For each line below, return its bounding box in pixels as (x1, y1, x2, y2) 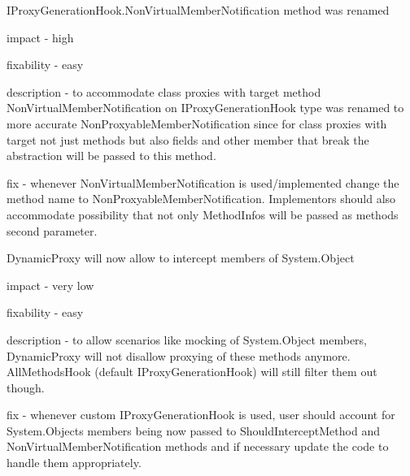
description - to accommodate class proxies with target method (7, 83, 321, 100)
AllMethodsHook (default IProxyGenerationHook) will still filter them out (7, 363, 377, 380)
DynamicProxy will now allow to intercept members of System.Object (7, 249, 355, 266)
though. (7, 379, 45, 396)
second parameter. (7, 222, 98, 239)
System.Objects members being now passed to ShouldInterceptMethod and (7, 422, 380, 439)
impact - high (7, 28, 74, 45)
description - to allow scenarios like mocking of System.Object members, (7, 331, 368, 348)
